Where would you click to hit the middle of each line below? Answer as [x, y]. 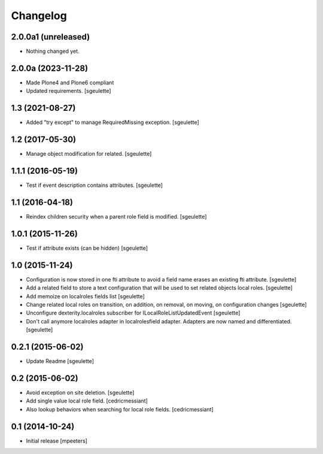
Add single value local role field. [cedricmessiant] [87, 401]
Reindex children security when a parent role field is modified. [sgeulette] [116, 216]
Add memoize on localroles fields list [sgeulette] [85, 296]
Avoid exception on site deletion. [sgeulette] [80, 392]
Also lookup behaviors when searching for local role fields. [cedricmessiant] [120, 409]
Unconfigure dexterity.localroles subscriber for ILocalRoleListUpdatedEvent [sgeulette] [133, 313]
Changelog [39, 16]
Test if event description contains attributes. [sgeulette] [95, 185]
